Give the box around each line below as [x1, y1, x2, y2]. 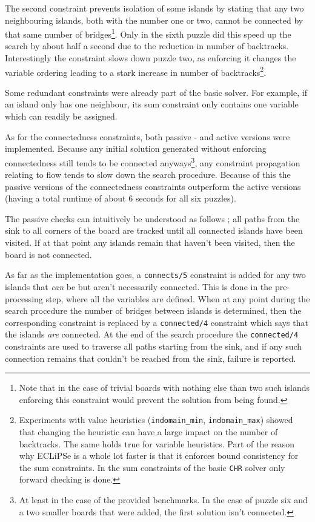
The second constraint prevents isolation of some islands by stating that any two [5, 2, 304, 14]
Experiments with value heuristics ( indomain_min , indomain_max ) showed [19, 413, 293, 426]
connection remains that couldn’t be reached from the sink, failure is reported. [5, 351, 296, 364]
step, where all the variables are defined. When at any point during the [45, 292, 310, 305]
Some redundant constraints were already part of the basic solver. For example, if [5, 86, 307, 98]
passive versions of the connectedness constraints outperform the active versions [5, 180, 301, 192]
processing [5, 292, 43, 305]
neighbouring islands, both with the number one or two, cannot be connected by [5, 13, 303, 26]
